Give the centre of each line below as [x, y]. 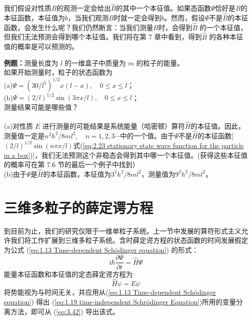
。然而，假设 [184, 18]
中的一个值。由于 [147, 135]
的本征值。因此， [218, 126]
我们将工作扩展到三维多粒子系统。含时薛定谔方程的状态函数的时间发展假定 [129, 240]
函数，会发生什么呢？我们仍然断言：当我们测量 [79, 27]
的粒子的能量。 [160, 62]
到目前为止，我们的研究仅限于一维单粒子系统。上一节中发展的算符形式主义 [123, 230]
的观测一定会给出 [84, 8]
